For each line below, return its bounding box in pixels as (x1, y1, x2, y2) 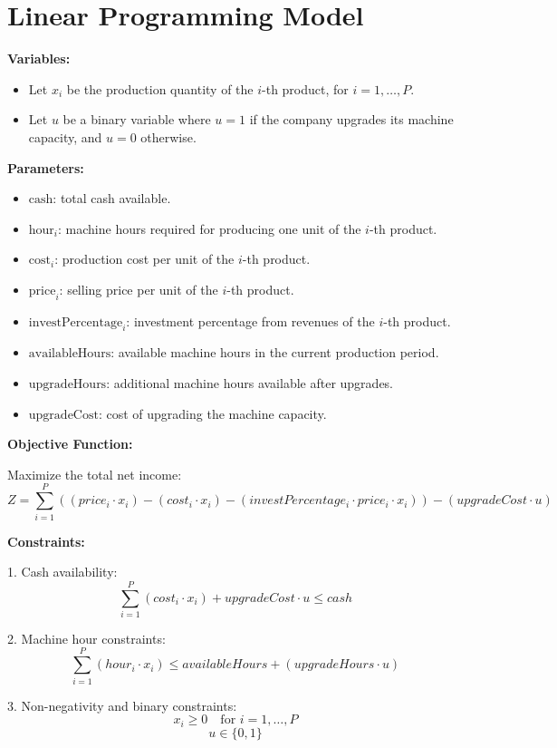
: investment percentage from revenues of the (126, 311, 375, 330)
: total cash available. (53, 189, 171, 208)
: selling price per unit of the (59, 279, 218, 298)
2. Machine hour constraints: (7, 628, 166, 647)
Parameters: (7, 158, 84, 177)
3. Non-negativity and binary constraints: (7, 695, 237, 714)
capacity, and (28, 127, 102, 146)
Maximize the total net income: (7, 464, 182, 483)
